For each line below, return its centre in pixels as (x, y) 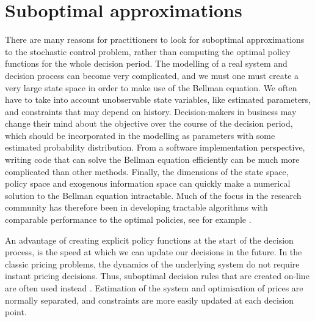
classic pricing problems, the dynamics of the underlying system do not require (152, 264)
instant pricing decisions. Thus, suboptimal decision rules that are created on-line (157, 276)
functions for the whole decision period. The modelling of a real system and (146, 63)
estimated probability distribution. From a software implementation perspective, (155, 147)
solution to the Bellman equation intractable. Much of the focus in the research (153, 195)
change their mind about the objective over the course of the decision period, (149, 123)
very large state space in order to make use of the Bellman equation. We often (151, 87)
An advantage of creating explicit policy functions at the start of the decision (149, 240)
